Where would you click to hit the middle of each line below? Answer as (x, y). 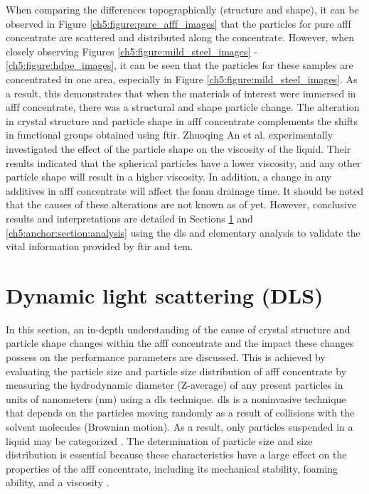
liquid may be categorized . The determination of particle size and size (159, 440)
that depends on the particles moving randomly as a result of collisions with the (180, 413)
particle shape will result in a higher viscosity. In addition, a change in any (169, 177)
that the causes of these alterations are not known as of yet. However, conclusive (181, 204)
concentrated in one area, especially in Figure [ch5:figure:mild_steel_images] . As (182, 79)
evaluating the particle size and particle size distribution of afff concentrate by (176, 371)
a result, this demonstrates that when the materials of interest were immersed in (181, 93)
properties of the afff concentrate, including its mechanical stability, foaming (172, 468)
